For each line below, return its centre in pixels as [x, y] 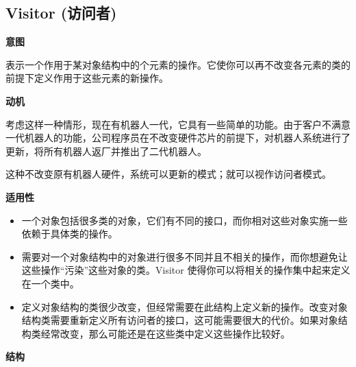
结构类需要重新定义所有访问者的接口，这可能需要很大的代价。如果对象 [180, 320]
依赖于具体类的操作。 [69, 234]
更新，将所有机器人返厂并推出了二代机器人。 [106, 151]
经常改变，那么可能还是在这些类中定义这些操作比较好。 [165, 333]
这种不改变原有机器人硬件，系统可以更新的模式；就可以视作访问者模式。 [168, 174]
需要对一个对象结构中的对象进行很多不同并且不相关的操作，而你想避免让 [185, 256]
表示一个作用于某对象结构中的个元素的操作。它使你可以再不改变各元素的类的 [178, 64]
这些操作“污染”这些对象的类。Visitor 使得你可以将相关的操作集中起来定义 [186, 270]
